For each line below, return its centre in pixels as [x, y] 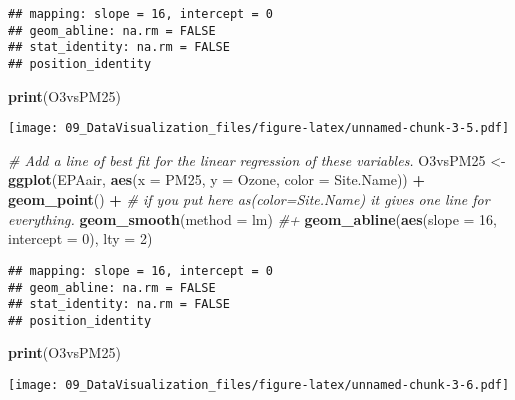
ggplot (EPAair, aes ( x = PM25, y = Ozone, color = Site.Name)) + [216, 179]
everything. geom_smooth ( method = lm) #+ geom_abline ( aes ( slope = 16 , [252, 218]
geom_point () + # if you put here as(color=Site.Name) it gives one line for [249, 199]
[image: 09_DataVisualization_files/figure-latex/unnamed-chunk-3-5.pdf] [259, 128]
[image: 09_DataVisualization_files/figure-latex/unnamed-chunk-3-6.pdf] [259, 385]
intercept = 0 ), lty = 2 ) [80, 238]
